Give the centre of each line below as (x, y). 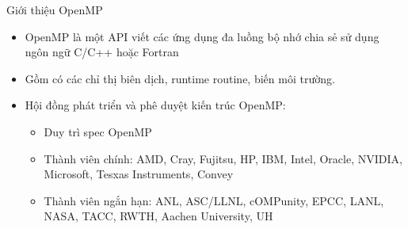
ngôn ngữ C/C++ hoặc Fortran (102, 52)
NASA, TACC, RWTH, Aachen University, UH (158, 216)
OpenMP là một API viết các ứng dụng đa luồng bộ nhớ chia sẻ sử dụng (202, 36)
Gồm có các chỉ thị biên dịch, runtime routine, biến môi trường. (180, 78)
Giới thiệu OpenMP (55, 10)
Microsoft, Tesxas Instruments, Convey (139, 174)
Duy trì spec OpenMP (98, 131)
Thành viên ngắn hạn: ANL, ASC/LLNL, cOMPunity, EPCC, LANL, (214, 200)
